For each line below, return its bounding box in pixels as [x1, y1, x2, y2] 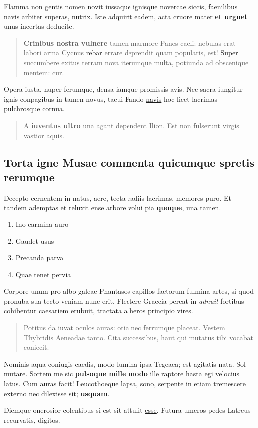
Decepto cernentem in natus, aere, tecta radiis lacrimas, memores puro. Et [4, 192, 231, 203]
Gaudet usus [15, 235, 54, 246]
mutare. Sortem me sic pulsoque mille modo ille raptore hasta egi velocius [4, 368, 240, 379]
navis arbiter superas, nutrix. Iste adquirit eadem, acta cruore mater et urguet [4, 11, 248, 21]
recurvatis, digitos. [4, 414, 60, 425]
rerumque [4, 169, 55, 184]
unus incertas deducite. [4, 21, 74, 31]
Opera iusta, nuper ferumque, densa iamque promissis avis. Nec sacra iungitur [4, 84, 243, 94]
